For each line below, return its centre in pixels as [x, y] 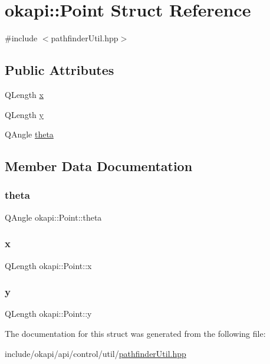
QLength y [24, 114]
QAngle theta [29, 134]
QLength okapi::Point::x [48, 265]
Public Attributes [60, 70]
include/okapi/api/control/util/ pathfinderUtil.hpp [96, 353]
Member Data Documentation [99, 166]
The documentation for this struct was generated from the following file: [135, 333]
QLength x [24, 94]
